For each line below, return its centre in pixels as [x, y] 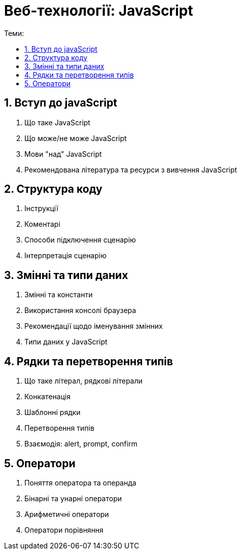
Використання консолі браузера [80, 310]
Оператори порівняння [64, 530]
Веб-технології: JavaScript [99, 11]
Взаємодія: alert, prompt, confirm [81, 444]
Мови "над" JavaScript [63, 154]
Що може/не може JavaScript [76, 138]
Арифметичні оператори [67, 514]
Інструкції [41, 209]
